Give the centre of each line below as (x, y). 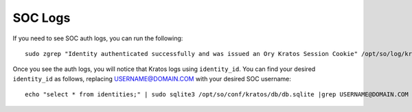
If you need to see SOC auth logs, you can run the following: (98, 38)
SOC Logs (42, 18)
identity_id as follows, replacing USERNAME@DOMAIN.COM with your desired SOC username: (152, 79)
